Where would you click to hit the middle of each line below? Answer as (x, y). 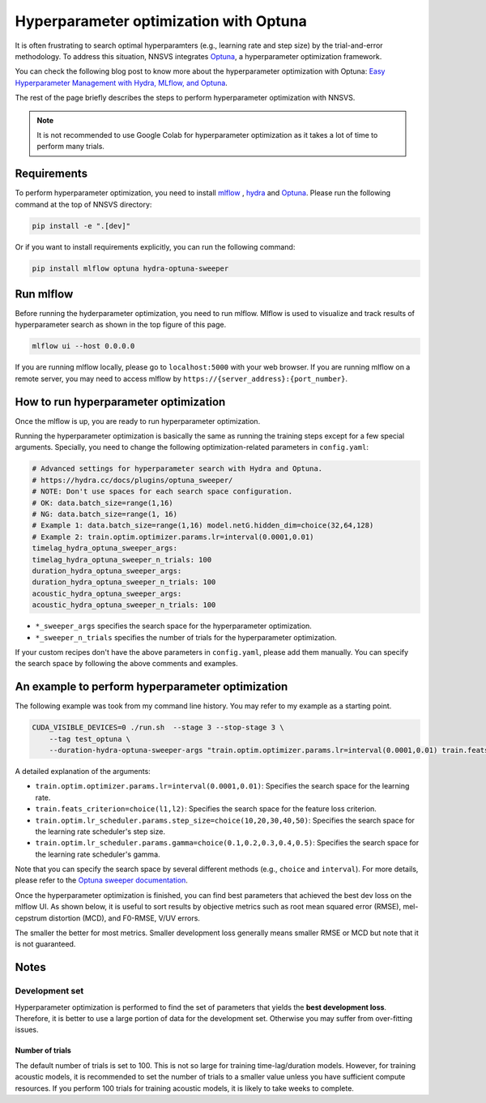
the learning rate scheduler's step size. (100, 832)
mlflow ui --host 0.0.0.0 (83, 346)
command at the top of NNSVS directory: (83, 204)
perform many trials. (71, 147)
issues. (27, 1030)
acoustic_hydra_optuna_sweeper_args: (107, 593)
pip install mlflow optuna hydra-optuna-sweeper (130, 268)
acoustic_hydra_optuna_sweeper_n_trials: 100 (124, 605)
